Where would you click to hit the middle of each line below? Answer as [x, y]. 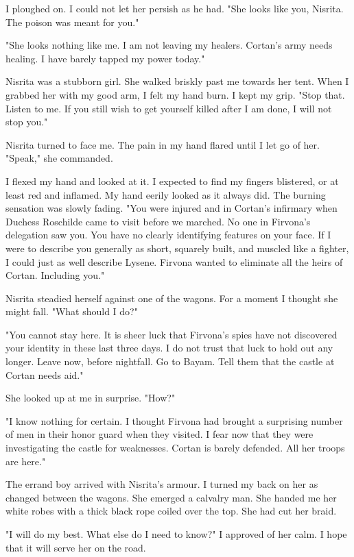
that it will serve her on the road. [76, 547]
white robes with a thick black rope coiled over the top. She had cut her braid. [171, 511]
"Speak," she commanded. [59, 158]
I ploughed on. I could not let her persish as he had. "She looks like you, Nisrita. [175, 8]
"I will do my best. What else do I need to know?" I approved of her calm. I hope [176, 534]
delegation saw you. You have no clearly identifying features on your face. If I [168, 235]
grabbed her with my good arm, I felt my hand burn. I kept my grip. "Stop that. [175, 94]
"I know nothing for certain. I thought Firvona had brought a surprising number [174, 420]
